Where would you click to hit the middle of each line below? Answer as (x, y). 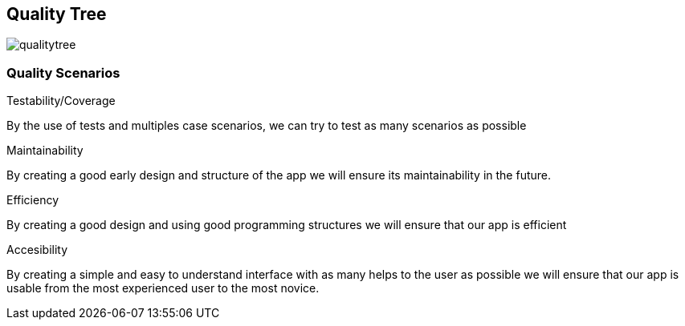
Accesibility (37, 250)
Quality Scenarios (63, 72)
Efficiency (33, 200)
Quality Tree (57, 14)
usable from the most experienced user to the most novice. (163, 288)
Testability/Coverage (61, 101)
